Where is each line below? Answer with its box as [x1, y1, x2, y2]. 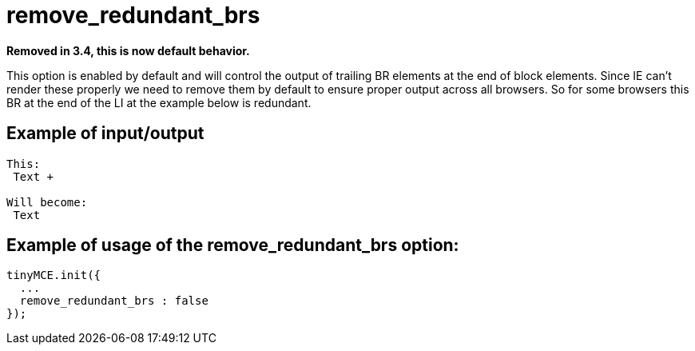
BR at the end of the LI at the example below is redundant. [6, 95, 312, 110]
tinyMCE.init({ [6, 269, 101, 282]
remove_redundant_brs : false [19, 294, 208, 308]
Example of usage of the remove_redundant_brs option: [6, 235, 459, 256]
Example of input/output [6, 123, 205, 144]
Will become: [6, 195, 88, 209]
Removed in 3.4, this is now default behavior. [6, 43, 250, 58]
